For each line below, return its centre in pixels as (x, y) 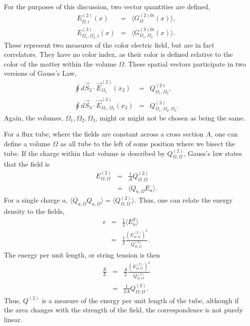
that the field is (27, 164)
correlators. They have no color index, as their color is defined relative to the (118, 54)
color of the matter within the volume (60, 63)
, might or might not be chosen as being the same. (170, 117)
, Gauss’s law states (213, 153)
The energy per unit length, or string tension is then (82, 254)
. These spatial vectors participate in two (185, 63)
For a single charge (32, 200)
